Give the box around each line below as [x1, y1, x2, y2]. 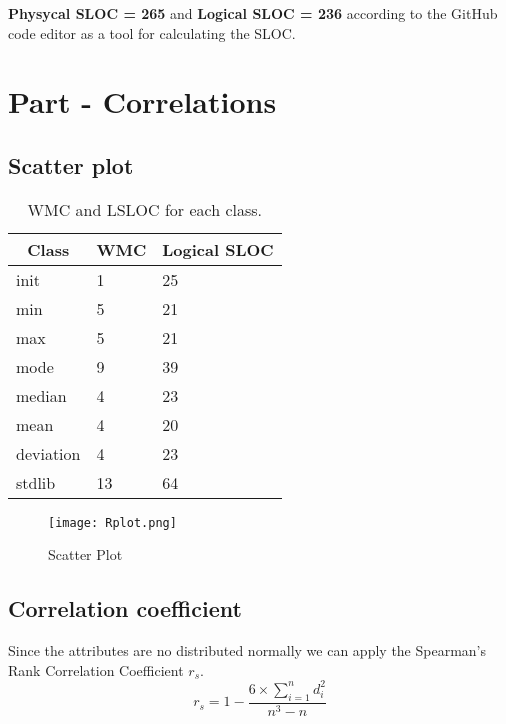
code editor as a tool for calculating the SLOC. [8, 22, 296, 43]
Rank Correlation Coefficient [8, 659, 184, 680]
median [16, 383, 67, 407]
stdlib [16, 470, 56, 494]
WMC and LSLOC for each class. [27, 197, 263, 221]
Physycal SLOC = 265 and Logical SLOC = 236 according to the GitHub [8, 3, 498, 23]
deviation [16, 441, 81, 465]
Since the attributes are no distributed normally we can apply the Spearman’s [8, 640, 487, 661]
